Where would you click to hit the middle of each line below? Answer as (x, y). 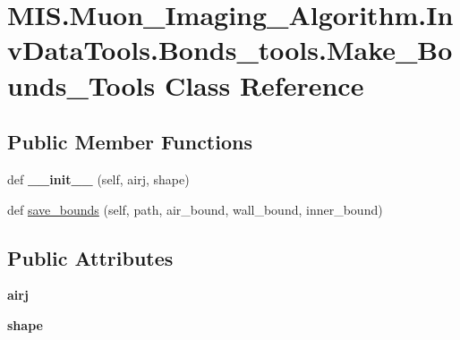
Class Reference (264, 85)
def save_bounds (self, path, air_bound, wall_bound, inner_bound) (195, 209)
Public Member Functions (130, 142)
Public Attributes (90, 257)
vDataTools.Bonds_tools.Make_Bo (230, 50)
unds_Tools (81, 85)
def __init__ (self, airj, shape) (98, 178)
